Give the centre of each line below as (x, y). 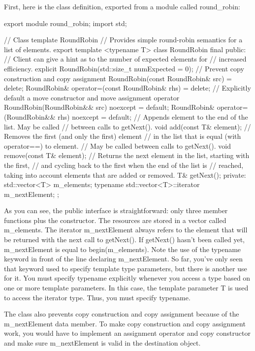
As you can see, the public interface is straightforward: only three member (116, 210)
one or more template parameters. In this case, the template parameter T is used (126, 288)
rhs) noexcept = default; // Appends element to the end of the (153, 116)
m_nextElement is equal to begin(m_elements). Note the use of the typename (123, 249)
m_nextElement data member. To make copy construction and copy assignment (125, 323)
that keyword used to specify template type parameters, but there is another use (126, 268)
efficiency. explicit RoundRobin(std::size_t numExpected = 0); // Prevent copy (124, 68)
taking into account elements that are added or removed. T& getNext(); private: (125, 175)
